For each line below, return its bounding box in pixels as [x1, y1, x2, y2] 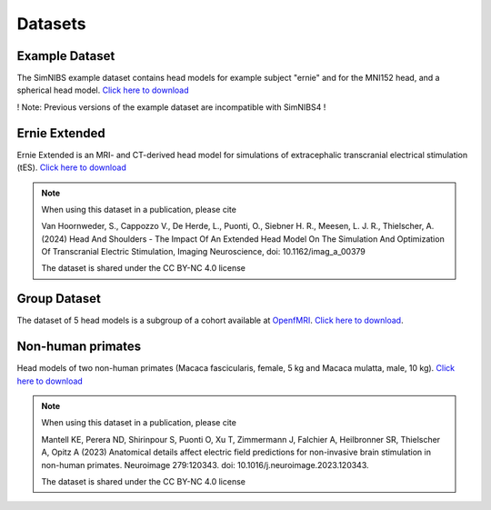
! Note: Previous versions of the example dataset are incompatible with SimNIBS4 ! [16, 101, 326, 113]
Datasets [16, 14, 86, 34]
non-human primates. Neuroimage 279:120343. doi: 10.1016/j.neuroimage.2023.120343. [41, 459, 369, 470]
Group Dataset [16, 291, 102, 306]
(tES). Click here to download [16, 162, 126, 173]
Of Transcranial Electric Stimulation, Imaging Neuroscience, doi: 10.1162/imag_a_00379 [41, 246, 366, 257]
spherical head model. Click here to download [16, 85, 190, 95]
